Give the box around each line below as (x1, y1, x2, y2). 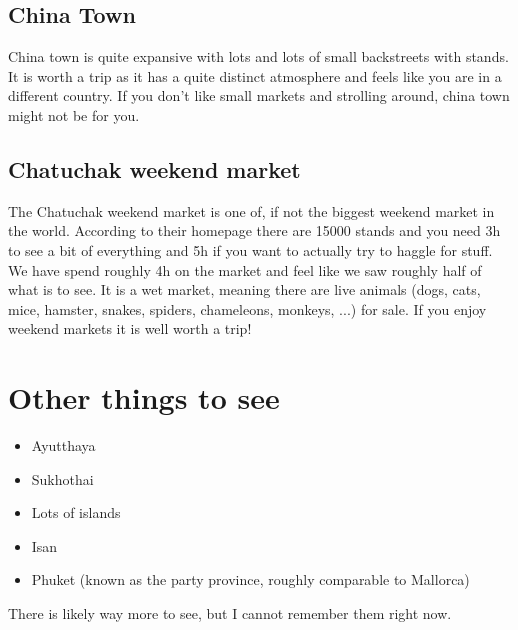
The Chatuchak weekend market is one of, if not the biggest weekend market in (8, 200, 495, 221)
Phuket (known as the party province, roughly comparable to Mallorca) (31, 569, 470, 590)
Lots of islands (31, 502, 121, 523)
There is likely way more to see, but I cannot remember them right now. (8, 603, 452, 624)
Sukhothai (31, 468, 94, 489)
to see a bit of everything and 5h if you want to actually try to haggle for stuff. (8, 239, 493, 260)
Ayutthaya (31, 435, 96, 456)
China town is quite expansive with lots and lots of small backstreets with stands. (8, 46, 509, 67)
